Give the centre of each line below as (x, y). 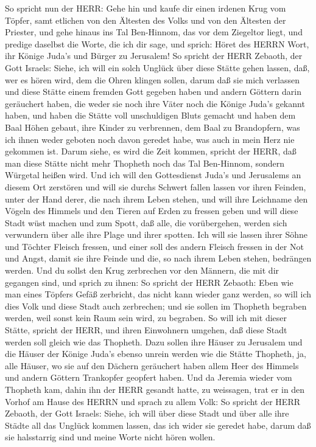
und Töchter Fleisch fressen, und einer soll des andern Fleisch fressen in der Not (154, 246)
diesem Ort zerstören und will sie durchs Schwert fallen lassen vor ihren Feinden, (156, 186)
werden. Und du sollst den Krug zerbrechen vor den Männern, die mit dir (142, 270)
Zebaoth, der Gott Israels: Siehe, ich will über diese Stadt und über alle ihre (147, 413)
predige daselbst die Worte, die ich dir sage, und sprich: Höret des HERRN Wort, (157, 43)
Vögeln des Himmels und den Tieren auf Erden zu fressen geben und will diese (152, 211)
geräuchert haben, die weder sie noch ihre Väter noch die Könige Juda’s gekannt (155, 103)
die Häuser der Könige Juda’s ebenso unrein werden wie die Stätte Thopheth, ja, (156, 354)
